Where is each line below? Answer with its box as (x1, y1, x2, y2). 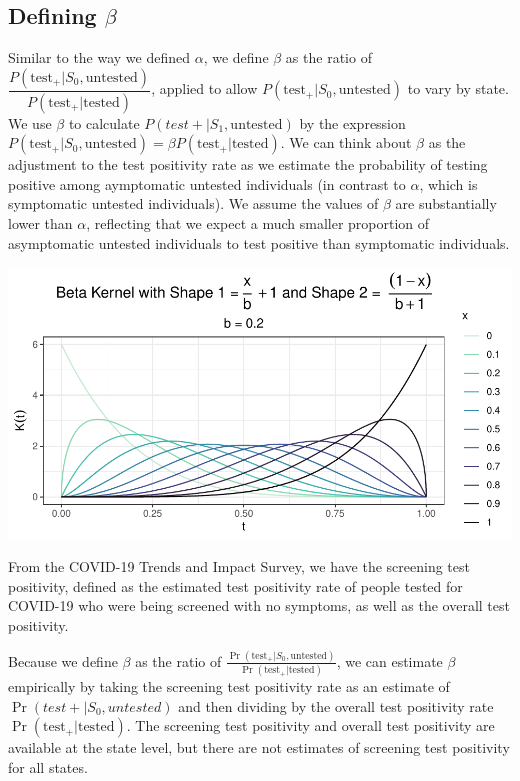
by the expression (299, 112, 406, 133)
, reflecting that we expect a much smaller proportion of (86, 213, 430, 234)
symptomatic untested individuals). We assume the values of (8, 193, 379, 214)
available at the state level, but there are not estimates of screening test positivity (8, 737, 510, 758)
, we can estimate (336, 650, 443, 671)
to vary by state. (407, 78, 509, 99)
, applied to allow (151, 78, 258, 99)
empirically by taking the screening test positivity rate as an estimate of (8, 676, 450, 697)
